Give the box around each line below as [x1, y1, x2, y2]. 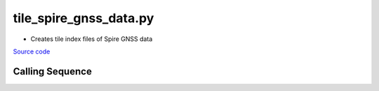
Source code [13, 47, 51, 56]
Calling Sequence [13, 65, 93, 77]
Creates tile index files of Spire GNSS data [30, 35, 153, 43]
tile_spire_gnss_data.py [13, 10, 154, 26]
